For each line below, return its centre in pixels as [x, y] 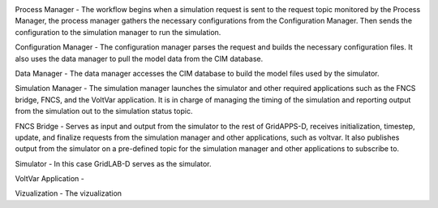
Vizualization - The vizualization [68, 193]
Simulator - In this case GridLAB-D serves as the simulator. [113, 163]
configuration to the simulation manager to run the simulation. [118, 32]
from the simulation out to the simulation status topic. [104, 111]
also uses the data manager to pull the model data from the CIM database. [139, 58]
